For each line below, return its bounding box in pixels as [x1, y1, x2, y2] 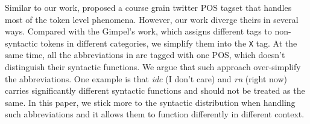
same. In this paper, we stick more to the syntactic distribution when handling [5, 96, 296, 108]
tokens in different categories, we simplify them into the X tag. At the [40, 36, 297, 49]
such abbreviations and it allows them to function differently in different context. [5, 108, 305, 120]
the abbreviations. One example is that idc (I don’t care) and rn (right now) [5, 72, 287, 85]
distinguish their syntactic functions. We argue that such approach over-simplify [5, 60, 301, 73]
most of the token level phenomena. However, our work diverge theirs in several [5, 13, 299, 25]
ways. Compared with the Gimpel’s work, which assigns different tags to [5, 25, 272, 38]
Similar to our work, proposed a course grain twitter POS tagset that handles [5, 1, 292, 13]
